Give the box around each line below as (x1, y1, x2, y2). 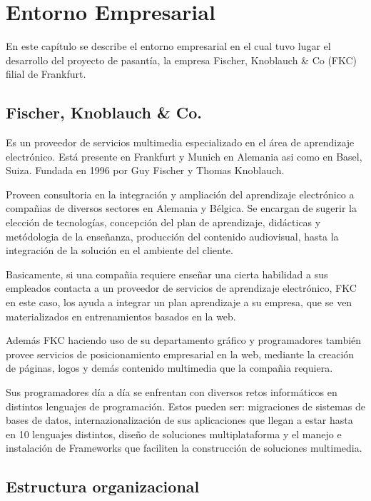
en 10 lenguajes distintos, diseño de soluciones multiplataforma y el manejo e (6, 426, 342, 441)
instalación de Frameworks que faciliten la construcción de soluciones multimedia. (6, 440, 362, 455)
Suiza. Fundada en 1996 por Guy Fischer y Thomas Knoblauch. (6, 163, 285, 178)
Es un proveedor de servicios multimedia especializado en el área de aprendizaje (6, 135, 355, 150)
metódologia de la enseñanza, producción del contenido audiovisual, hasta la (6, 228, 339, 243)
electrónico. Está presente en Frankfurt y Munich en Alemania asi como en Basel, (6, 148, 362, 163)
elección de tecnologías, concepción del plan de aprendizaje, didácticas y (6, 215, 321, 230)
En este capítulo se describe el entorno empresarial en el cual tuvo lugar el (6, 39, 331, 54)
